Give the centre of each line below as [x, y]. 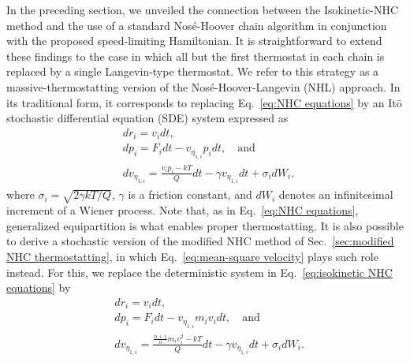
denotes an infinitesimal [336, 194]
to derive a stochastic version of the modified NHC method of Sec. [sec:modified [200, 241]
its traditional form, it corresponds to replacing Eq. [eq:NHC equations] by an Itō [204, 102]
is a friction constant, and [190, 194]
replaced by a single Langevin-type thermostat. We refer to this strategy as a [193, 71]
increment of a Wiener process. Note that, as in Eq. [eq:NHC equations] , [183, 210]
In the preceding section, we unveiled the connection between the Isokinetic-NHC [203, 9]
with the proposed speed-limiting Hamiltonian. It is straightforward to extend [194, 41]
